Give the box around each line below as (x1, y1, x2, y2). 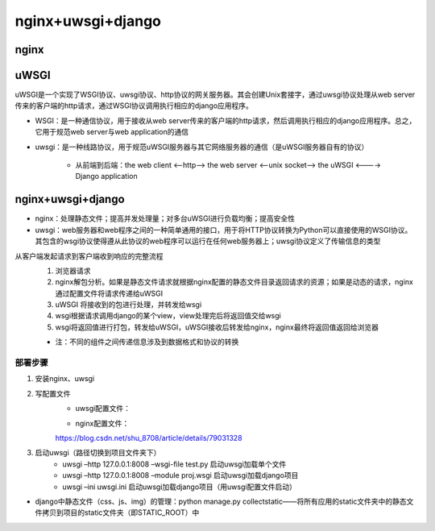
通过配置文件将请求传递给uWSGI (55, 288, 164, 298)
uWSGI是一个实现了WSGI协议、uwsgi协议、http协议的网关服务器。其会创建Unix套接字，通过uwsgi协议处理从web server (14, 89, 416, 100)
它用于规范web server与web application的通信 (35, 127, 189, 137)
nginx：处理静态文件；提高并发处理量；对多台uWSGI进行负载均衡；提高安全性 (35, 214, 296, 223)
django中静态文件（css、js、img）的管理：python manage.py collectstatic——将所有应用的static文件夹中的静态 (35, 496, 407, 506)
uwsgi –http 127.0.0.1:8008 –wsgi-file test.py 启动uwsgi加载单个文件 (62, 459, 287, 469)
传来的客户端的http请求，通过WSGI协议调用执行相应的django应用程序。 (14, 101, 254, 110)
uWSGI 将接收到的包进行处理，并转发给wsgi (55, 300, 202, 309)
